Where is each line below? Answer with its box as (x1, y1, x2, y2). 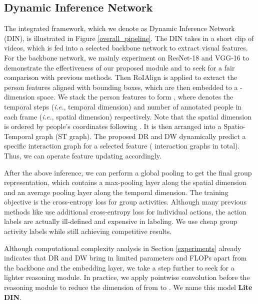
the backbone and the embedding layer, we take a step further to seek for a (4, 262, 234, 272)
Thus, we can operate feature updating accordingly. (4, 150, 161, 160)
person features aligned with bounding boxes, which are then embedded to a (4, 81, 238, 92)
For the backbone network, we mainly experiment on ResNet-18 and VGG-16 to (4, 52, 249, 62)
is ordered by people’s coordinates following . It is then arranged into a (4, 121, 221, 131)
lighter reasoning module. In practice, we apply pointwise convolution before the (4, 272, 250, 282)
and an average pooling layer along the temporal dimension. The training (4, 186, 228, 197)
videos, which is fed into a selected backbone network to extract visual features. (4, 42, 248, 53)
